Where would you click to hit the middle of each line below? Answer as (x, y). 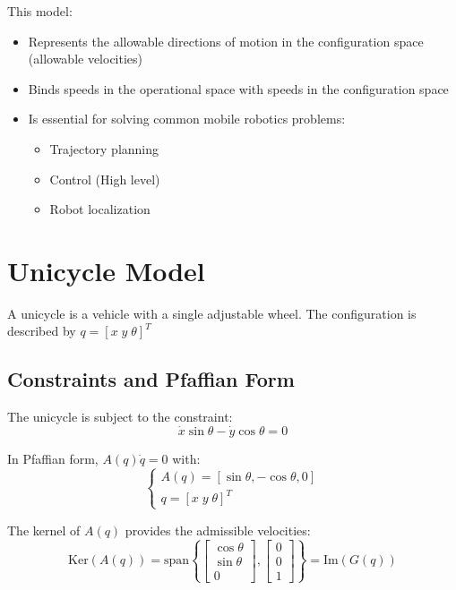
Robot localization (100, 209)
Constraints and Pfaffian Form (151, 379)
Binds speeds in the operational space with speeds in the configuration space (238, 88)
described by (42, 331)
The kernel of (44, 530)
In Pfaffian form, (53, 459)
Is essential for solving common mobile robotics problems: (187, 119)
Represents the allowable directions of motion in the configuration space (226, 41)
